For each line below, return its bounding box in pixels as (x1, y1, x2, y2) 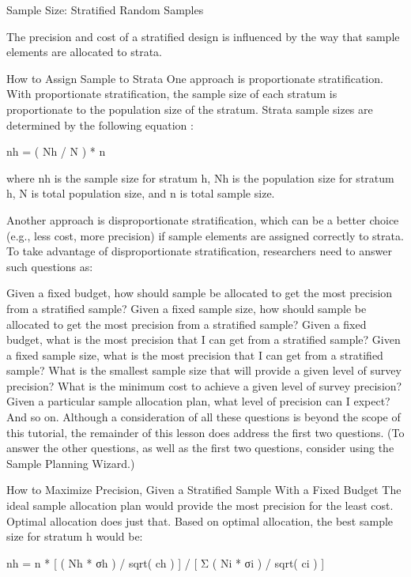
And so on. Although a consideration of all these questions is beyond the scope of (6, 409, 401, 425)
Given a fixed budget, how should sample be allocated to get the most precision (6, 285, 393, 301)
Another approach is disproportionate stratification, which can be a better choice (6, 211, 399, 228)
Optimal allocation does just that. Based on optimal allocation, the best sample (6, 512, 394, 529)
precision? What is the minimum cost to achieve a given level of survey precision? (6, 377, 402, 394)
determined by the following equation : (6, 116, 194, 133)
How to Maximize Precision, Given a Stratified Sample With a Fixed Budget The (6, 481, 402, 498)
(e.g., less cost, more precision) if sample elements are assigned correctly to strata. (6, 227, 404, 243)
